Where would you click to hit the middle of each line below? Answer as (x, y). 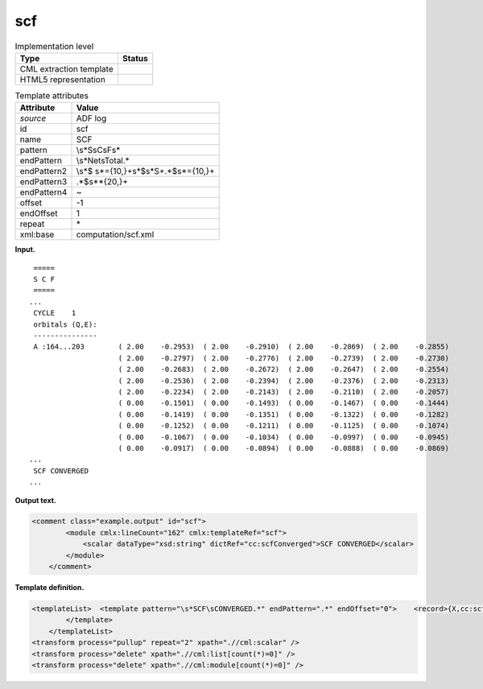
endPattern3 (43, 182)
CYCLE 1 (55, 313)
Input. (25, 250)
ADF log (91, 118)
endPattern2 (43, 171)
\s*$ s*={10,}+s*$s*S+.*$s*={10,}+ (145, 171)
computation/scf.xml (115, 235)
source (33, 118)
